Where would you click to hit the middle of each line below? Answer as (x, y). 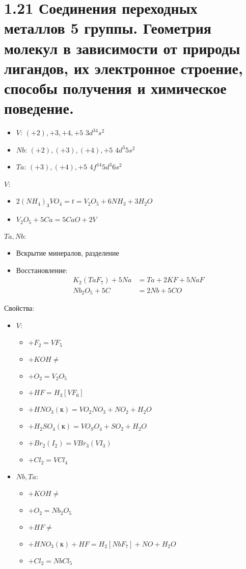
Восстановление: (42, 270)
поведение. (39, 108)
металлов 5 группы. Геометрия (108, 28)
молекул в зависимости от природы (122, 48)
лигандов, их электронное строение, (124, 68)
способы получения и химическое (115, 88)
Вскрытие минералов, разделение (67, 253)
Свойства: (19, 307)
